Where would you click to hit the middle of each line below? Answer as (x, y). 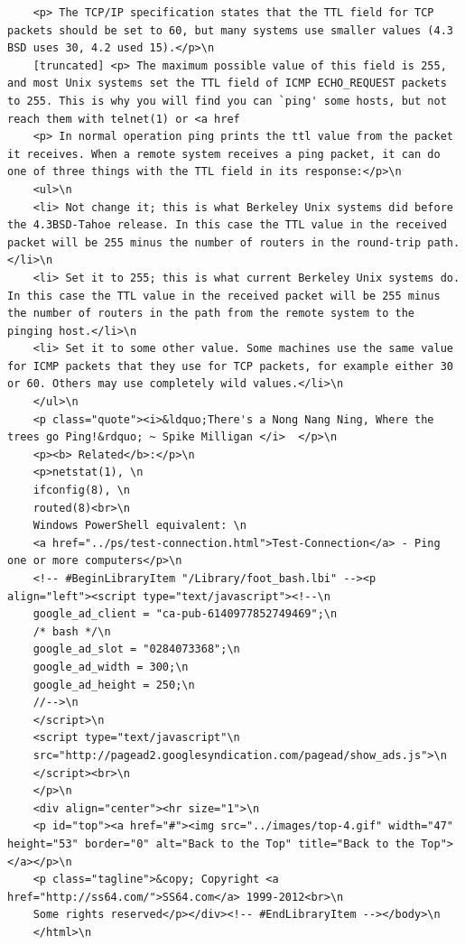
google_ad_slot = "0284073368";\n (136, 649)
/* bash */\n (72, 631)
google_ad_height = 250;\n (114, 685)
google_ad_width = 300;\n (111, 667)
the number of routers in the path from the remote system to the (211, 314)
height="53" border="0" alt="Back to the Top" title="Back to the (211, 843)
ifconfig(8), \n (82, 491)
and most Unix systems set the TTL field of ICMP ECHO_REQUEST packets (227, 83)
